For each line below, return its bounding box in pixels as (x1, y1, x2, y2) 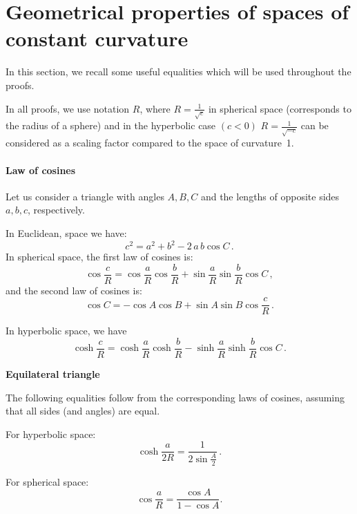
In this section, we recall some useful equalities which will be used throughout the (6, 64, 351, 79)
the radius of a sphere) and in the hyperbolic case (6, 118, 216, 133)
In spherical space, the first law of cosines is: (6, 249, 193, 264)
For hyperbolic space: (6, 426, 96, 441)
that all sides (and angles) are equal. (6, 403, 160, 418)
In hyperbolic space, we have (6, 323, 127, 338)
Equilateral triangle (6, 367, 100, 381)
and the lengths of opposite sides (200, 189, 340, 203)
